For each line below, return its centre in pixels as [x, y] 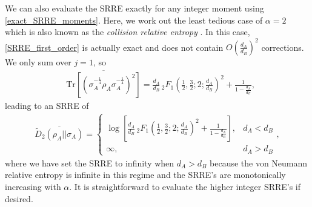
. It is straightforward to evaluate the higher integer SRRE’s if [185, 186]
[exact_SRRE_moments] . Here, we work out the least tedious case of [134, 20]
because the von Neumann [259, 163]
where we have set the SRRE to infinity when [90, 163]
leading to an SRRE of [47, 106]
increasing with [33, 186]
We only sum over [38, 62]
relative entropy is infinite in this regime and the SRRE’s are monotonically [145, 175]
